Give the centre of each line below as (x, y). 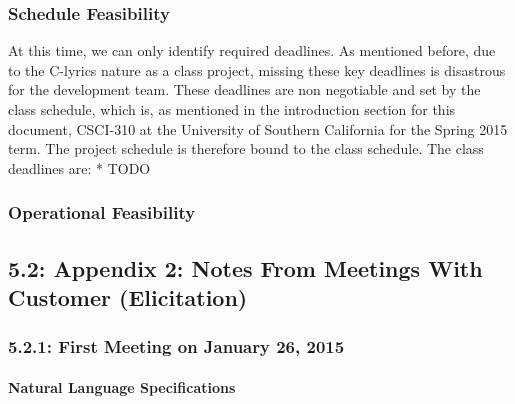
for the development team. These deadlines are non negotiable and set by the (244, 89)
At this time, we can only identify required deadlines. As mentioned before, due (252, 50)
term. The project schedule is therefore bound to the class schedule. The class (246, 148)
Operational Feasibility (102, 212)
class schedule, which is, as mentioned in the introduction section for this (232, 109)
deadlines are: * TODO (79, 167)
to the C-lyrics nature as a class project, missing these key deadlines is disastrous (257, 69)
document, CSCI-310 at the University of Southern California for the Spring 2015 (258, 128)
